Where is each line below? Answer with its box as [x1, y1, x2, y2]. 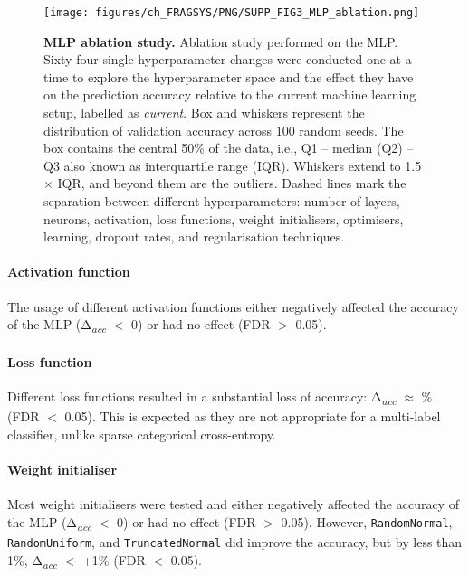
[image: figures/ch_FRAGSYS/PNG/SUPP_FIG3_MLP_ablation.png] [43, 6, 420, 19]
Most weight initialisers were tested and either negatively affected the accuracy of [7, 495, 459, 514]
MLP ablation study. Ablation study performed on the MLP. [43, 32, 398, 51]
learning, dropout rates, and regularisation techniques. [43, 227, 345, 246]
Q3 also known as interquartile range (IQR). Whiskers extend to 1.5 [43, 156, 422, 175]
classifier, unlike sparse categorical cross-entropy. [7, 424, 276, 443]
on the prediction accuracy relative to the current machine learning [43, 85, 416, 104]
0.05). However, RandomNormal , [281, 512, 453, 531]
